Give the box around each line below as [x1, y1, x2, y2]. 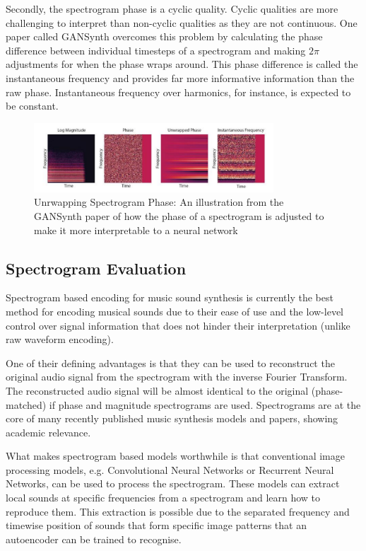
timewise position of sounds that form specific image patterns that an [6, 518, 307, 533]
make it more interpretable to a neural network [34, 222, 238, 237]
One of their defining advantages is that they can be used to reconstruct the [6, 355, 335, 370]
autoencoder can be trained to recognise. [6, 531, 182, 546]
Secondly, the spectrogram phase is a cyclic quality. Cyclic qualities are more [6, 1, 338, 16]
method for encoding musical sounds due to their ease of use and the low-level [6, 303, 343, 318]
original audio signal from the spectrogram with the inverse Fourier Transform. [6, 369, 348, 384]
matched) [6, 397, 47, 412]
